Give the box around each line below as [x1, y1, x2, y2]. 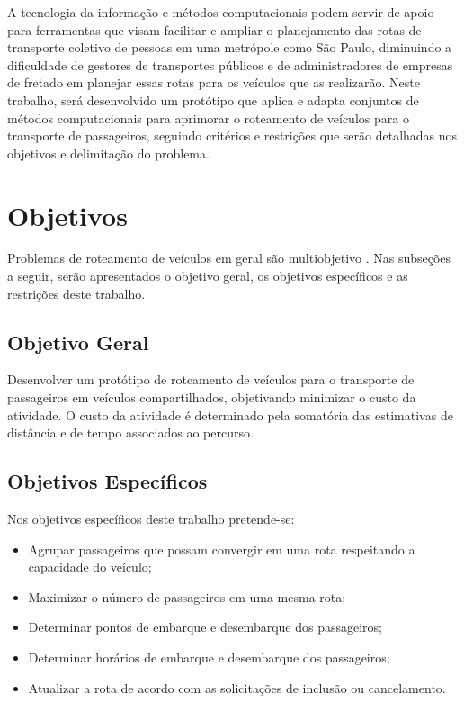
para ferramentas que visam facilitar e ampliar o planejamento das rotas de [7, 20, 422, 39]
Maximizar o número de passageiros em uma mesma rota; [28, 587, 346, 606]
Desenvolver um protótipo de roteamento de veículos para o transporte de [7, 370, 415, 389]
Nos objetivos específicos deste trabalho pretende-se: [7, 509, 295, 528]
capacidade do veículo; [28, 557, 152, 576]
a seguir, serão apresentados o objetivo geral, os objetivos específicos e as [7, 266, 408, 285]
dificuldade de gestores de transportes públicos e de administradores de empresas [7, 55, 453, 74]
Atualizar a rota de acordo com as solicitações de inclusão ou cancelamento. [28, 678, 446, 697]
